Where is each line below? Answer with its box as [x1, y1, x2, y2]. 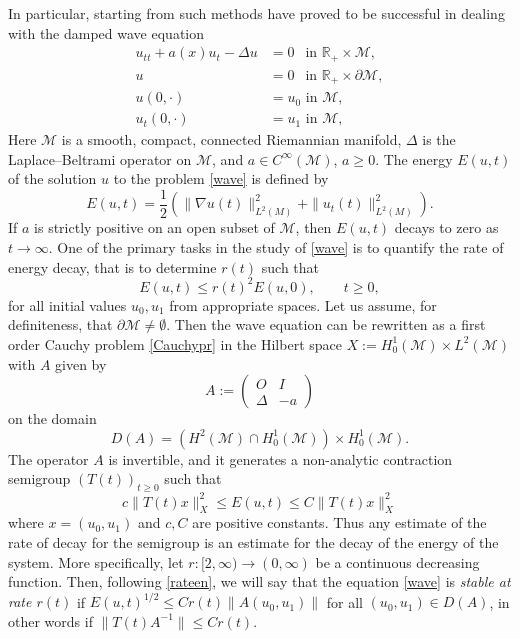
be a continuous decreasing [315, 551, 480, 572]
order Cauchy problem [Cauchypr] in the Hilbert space [8, 333, 342, 354]
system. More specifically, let [8, 551, 184, 572]
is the [422, 129, 456, 150]
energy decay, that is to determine [8, 256, 217, 277]
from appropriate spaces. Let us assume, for [169, 294, 437, 315]
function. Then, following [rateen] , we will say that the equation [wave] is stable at [8, 571, 511, 592]
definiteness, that [8, 314, 113, 335]
